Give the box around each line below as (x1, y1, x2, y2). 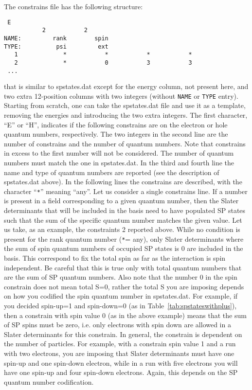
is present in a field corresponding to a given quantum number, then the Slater (4, 195, 239, 206)
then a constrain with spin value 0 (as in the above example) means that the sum (4, 310, 247, 320)
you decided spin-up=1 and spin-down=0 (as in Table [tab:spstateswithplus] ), (4, 301, 237, 311)
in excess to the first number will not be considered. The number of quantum (4, 148, 234, 158)
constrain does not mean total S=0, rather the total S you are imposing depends (4, 281, 244, 291)
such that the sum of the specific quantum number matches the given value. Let (4, 214, 242, 225)
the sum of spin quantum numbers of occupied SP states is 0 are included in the (4, 243, 243, 253)
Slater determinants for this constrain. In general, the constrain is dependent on (4, 329, 242, 339)
